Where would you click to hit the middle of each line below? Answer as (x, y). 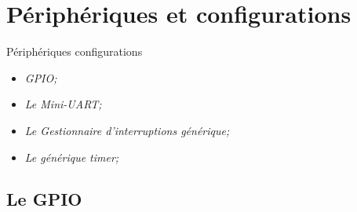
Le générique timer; (72, 157)
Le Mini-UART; (63, 104)
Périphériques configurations (75, 51)
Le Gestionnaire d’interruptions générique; (127, 130)
